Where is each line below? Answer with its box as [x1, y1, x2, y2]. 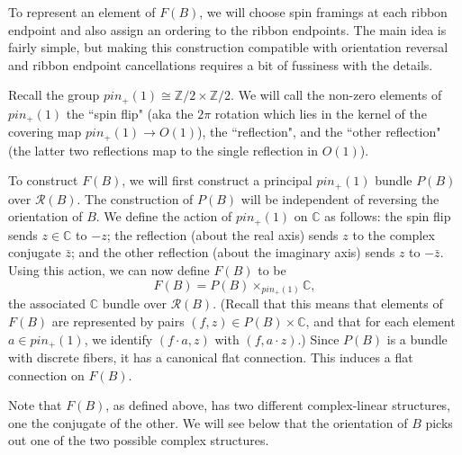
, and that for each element [305, 312, 456, 331]
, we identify [84, 329, 153, 348]
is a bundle [386, 329, 448, 348]
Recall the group [8, 85, 100, 104]
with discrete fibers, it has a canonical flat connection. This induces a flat [8, 348, 413, 367]
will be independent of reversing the [240, 189, 439, 208]
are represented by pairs [51, 312, 185, 331]
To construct [8, 171, 78, 190]
